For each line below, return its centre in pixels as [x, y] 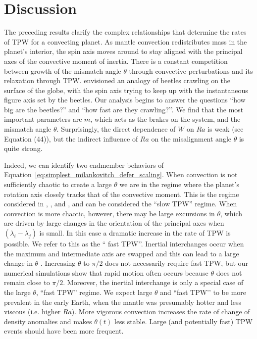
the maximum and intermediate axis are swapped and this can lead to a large [122, 253]
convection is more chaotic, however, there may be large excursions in [109, 213]
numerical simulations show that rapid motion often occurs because [106, 272]
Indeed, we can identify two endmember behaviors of [84, 165]
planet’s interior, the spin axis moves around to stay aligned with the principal [123, 51]
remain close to [27, 282]
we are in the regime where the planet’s [180, 184]
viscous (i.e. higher [32, 312]
